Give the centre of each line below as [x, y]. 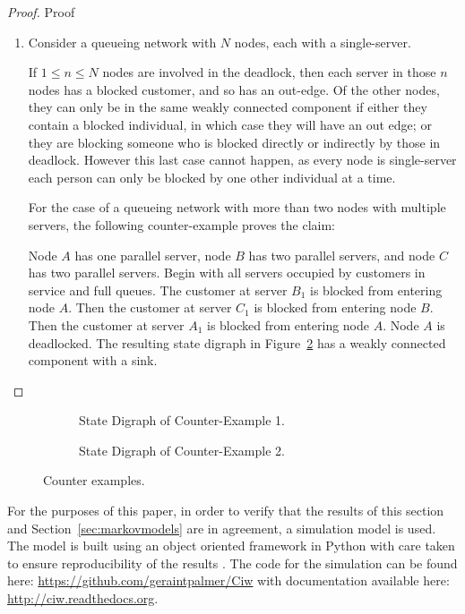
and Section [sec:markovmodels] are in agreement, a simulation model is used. [222, 528]
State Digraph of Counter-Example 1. [182, 420]
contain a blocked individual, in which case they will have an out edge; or [230, 124]
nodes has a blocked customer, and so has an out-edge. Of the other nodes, [234, 89]
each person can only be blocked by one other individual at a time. [212, 177]
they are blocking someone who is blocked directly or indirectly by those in [234, 142]
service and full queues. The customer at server [158, 290]
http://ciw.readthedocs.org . [83, 598]
